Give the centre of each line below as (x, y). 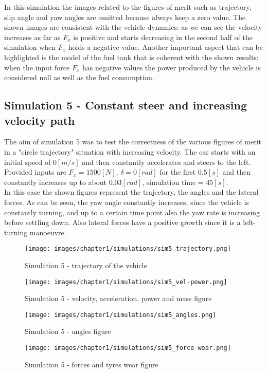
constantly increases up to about (55, 182)
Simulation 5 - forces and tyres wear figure (92, 364)
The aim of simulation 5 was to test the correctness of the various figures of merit (133, 142)
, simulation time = (173, 182)
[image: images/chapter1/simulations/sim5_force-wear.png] (128, 348)
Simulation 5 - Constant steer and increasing (126, 105)
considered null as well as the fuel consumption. (79, 77)
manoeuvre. (48, 232)
